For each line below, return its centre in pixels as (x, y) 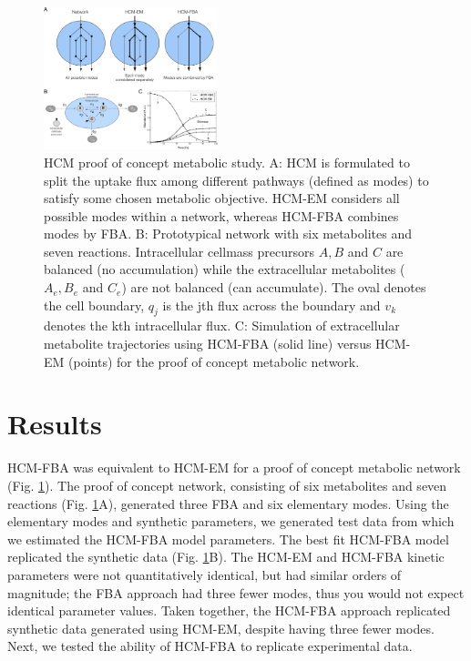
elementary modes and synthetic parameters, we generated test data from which (231, 521)
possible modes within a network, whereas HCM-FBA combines (221, 215)
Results (55, 424)
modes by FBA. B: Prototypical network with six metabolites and (228, 234)
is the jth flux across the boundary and (271, 305)
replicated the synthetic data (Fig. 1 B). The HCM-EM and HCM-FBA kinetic (226, 557)
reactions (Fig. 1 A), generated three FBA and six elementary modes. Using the (228, 503)
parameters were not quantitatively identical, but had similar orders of (205, 574)
